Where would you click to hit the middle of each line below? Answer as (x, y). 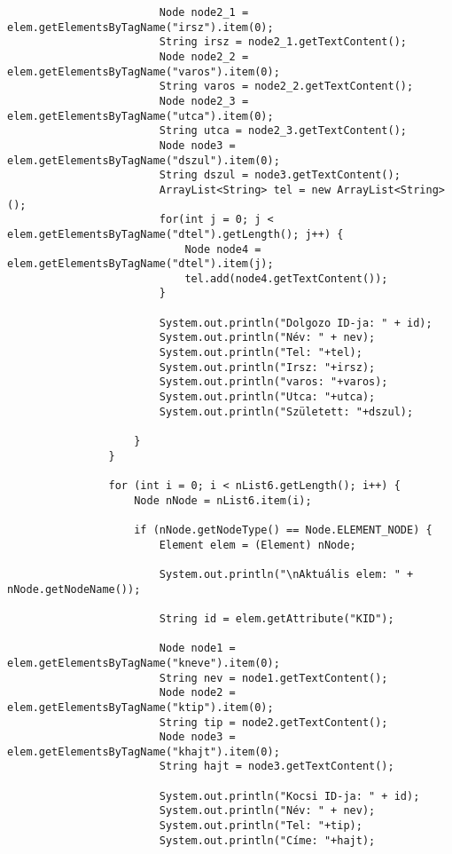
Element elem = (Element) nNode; (257, 545)
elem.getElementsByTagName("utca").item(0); (140, 116)
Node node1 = (197, 648)
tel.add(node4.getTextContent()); (286, 278)
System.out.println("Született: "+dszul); (286, 411)
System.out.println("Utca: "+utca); (267, 397)
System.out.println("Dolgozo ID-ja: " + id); (296, 323)
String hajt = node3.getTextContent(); (277, 767)
